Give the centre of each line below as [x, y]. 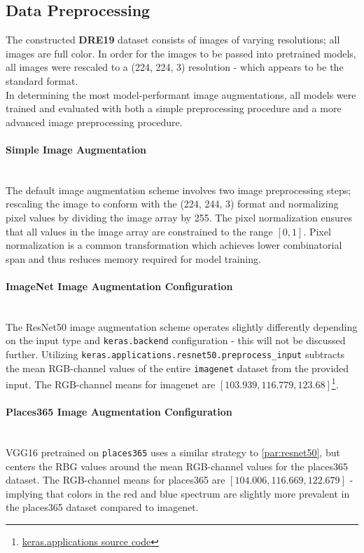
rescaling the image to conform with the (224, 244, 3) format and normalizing [172, 204]
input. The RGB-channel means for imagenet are [111, 384]
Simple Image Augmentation [76, 149]
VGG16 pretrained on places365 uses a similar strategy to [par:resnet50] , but [173, 452]
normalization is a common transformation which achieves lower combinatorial [174, 245]
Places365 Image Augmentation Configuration [119, 412]
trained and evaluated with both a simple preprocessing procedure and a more [174, 108]
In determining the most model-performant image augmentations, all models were [181, 94]
